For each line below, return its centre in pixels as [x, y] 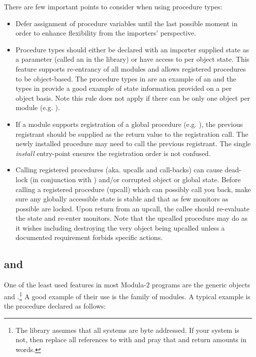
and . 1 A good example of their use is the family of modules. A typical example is [127, 295]
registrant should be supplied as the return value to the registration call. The [132, 134]
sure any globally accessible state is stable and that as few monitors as [122, 199]
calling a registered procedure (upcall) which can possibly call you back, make [133, 189]
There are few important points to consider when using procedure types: [113, 6]
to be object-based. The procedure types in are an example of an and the [126, 78]
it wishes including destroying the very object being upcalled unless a [120, 227]
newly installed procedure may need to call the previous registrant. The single [133, 143]
